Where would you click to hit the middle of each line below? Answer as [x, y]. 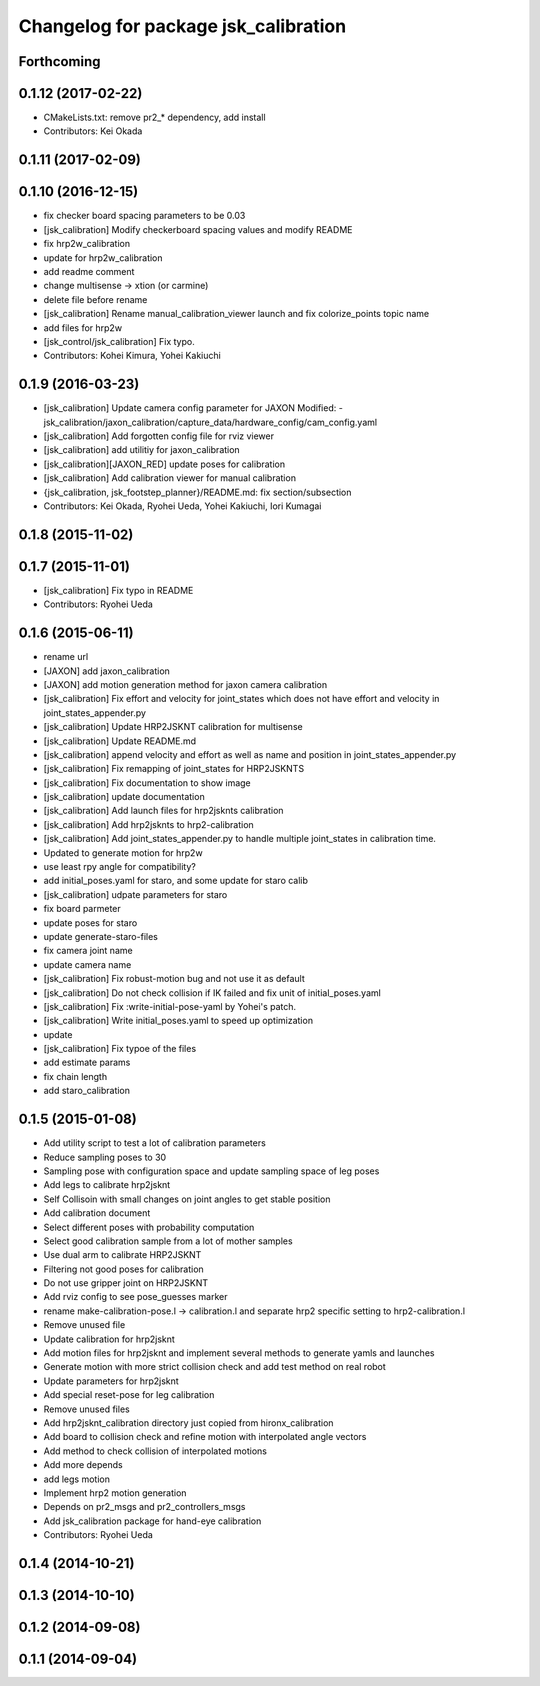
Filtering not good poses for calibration [123, 1269]
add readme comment [89, 271]
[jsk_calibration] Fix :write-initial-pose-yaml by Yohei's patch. [170, 1006]
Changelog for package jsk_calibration [182, 26]
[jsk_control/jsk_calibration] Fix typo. [119, 341]
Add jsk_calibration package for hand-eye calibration [152, 1521]
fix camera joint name [88, 951]
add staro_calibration [86, 1091]
